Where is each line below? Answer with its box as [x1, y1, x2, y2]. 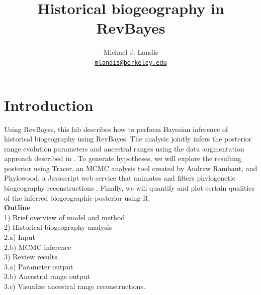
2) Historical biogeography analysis [4, 222, 112, 232]
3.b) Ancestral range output [4, 271, 90, 281]
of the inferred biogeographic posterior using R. [4, 192, 150, 203]
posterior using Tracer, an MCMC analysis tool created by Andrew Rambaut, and [4, 163, 257, 173]
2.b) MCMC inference [4, 241, 71, 252]
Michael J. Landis [103, 47, 158, 57]
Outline [4, 202, 31, 213]
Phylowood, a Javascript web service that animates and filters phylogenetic [4, 173, 235, 183]
